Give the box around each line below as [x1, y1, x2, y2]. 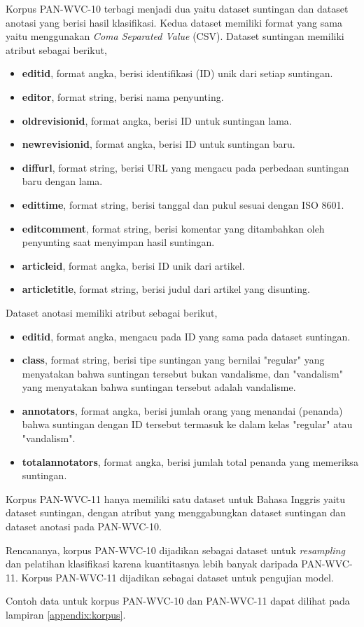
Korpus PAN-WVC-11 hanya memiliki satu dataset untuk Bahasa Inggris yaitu [6, 491, 346, 506]
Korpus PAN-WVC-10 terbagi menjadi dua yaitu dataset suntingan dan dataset [6, 1, 349, 15]
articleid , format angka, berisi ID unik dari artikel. [22, 258, 245, 273]
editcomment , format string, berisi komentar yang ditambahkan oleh [22, 221, 325, 235]
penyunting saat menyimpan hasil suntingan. [22, 235, 215, 249]
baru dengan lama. [22, 174, 103, 188]
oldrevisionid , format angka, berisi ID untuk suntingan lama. [22, 113, 292, 128]
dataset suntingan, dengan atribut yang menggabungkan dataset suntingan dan [6, 505, 346, 520]
